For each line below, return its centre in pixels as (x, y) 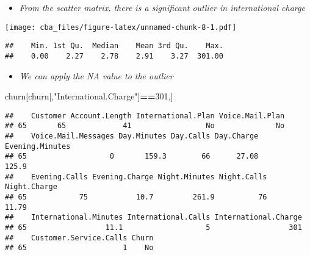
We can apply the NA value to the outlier (96, 75)
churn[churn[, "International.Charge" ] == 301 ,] (89, 96)
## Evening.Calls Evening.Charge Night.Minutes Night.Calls (136, 177)
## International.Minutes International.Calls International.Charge (153, 217)
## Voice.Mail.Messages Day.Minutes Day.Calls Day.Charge (132, 136)
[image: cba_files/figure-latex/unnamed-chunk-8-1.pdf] (121, 27)
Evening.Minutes (38, 146)
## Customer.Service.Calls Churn (79, 238)
